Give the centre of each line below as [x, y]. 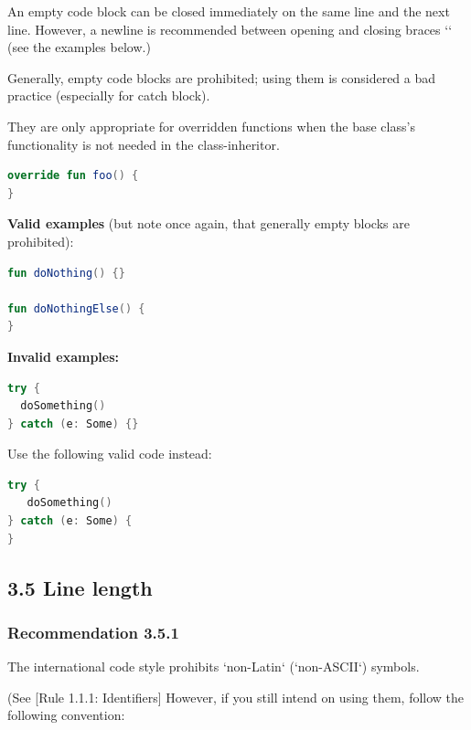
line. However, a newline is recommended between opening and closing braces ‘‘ [230, 29]
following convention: [66, 715]
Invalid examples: [63, 356]
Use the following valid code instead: [110, 454]
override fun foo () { [73, 176]
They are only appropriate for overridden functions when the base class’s [211, 126]
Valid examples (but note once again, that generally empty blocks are [209, 223]
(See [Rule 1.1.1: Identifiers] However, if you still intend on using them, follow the [236, 697]
